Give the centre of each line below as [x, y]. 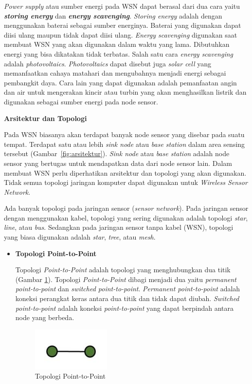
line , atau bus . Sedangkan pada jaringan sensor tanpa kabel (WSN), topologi [119, 227]
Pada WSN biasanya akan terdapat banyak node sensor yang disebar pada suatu [124, 134]
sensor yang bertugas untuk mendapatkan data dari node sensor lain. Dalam [118, 163]
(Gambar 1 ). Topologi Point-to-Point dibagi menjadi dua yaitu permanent [126, 279]
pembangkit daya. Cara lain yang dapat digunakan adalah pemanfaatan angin [120, 82]
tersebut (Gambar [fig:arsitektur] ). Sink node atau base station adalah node [117, 153]
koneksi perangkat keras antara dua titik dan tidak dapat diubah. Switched [127, 298]
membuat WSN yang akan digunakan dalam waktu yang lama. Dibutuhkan [117, 44]
